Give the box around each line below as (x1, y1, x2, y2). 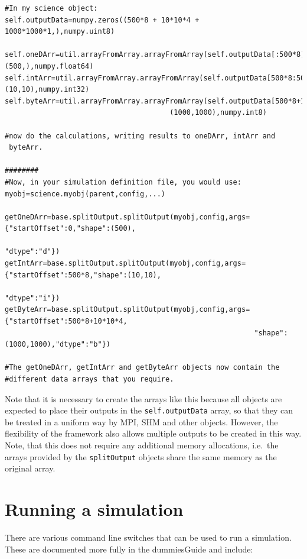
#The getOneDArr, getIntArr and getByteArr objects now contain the (5, 363, 280, 372)
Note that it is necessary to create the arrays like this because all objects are (5, 392, 282, 405)
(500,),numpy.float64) (5, 62, 94, 70)
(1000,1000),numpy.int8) (169, 108, 267, 117)
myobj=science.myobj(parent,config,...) (5, 189, 166, 198)
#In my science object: (5, 4, 98, 12)
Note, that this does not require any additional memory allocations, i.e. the (5, 439, 279, 451)
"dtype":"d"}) (5, 247, 60, 256)
